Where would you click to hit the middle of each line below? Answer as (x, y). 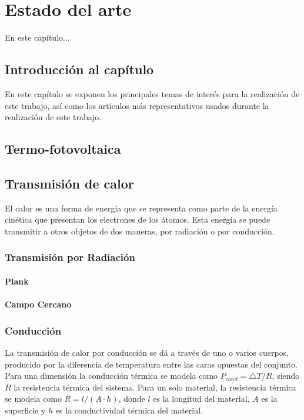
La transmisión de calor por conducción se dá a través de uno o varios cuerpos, (147, 352)
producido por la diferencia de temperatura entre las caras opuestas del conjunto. (151, 364)
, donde (132, 398)
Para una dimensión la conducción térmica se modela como (111, 376)
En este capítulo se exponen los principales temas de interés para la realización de (152, 93)
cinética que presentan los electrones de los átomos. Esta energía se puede (138, 219)
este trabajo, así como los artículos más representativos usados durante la (137, 105)
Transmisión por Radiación (70, 257)
